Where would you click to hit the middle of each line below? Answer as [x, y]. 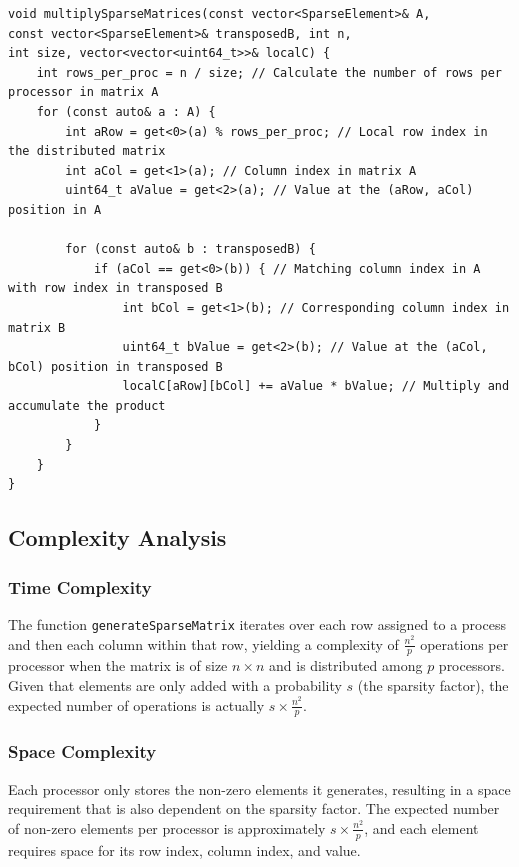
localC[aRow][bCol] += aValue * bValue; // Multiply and [316, 386]
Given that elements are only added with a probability [175, 684]
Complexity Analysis [117, 537]
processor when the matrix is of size [118, 665]
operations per [464, 643]
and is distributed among [346, 665]
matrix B [37, 327]
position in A [55, 209]
